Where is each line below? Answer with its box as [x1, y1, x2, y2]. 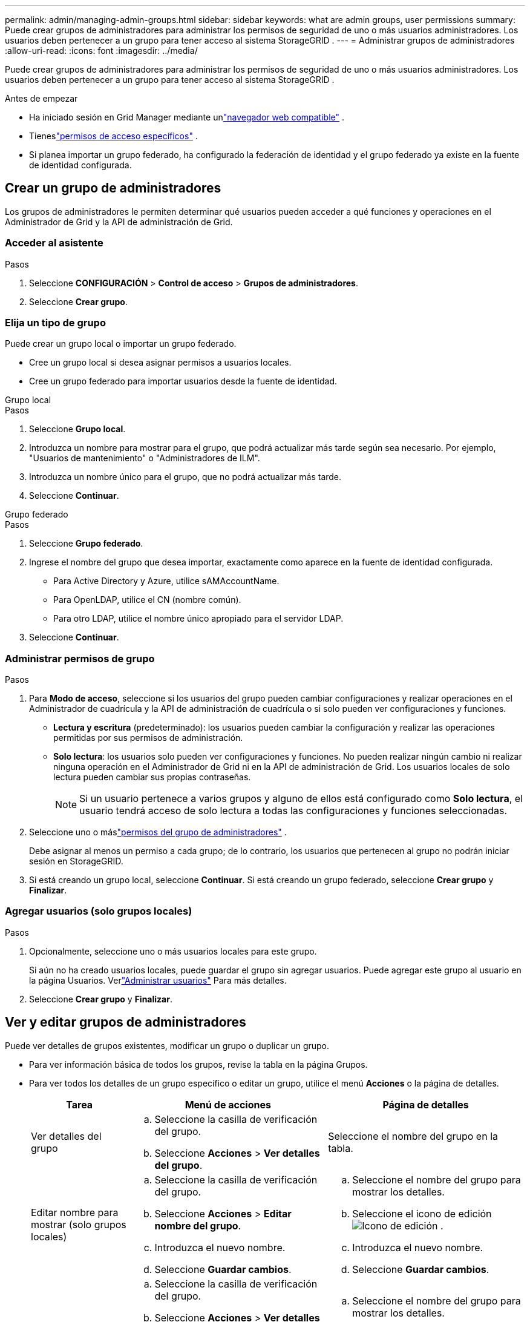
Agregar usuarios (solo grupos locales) [5, 905, 192, 918]
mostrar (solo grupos [31, 1218, 126, 1231]
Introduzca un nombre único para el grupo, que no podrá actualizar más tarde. [29, 472, 342, 482]
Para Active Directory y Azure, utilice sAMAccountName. [53, 576, 280, 587]
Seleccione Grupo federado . [29, 538, 143, 549]
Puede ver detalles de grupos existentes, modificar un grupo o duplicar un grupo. [5, 1040, 330, 1051]
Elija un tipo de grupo [5, 316, 106, 329]
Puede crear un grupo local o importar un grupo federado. [5, 338, 237, 349]
